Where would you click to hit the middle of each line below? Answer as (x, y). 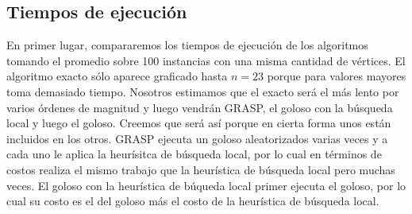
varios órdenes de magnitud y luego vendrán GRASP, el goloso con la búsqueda (200, 107)
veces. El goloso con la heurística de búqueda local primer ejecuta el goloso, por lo (206, 185)
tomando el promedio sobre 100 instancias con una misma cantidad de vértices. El (206, 60)
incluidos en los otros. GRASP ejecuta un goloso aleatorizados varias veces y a (197, 138)
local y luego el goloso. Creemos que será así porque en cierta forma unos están (199, 123)
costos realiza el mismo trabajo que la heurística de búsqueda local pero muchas (201, 169)
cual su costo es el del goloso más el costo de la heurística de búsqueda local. (193, 201)
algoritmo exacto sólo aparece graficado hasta (117, 76)
